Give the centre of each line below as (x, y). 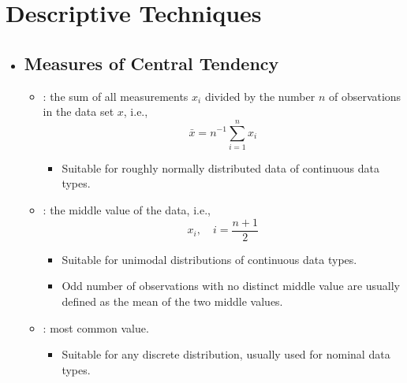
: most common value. (96, 327)
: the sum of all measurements (116, 96)
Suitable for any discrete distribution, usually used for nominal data (226, 354)
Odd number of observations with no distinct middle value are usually (231, 286)
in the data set (78, 112)
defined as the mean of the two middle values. (172, 301)
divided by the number (260, 96)
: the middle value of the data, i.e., (127, 210)
